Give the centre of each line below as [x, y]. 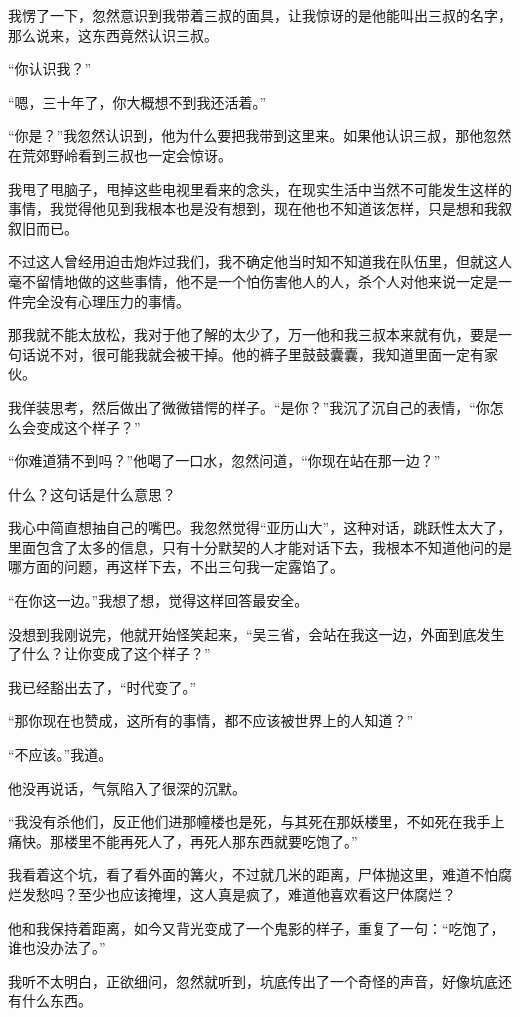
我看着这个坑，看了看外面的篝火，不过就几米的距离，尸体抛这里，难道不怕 [253, 874]
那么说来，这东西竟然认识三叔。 [113, 34]
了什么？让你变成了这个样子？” [109, 653]
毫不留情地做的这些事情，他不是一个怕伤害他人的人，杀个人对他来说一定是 [253, 280]
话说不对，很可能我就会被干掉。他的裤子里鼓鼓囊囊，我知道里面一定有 [252, 353]
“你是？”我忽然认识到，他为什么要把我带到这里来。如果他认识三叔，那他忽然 [260, 135]
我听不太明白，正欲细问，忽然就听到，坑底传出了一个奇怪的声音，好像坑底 [253, 980]
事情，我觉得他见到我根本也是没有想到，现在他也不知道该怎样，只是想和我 [253, 208]
